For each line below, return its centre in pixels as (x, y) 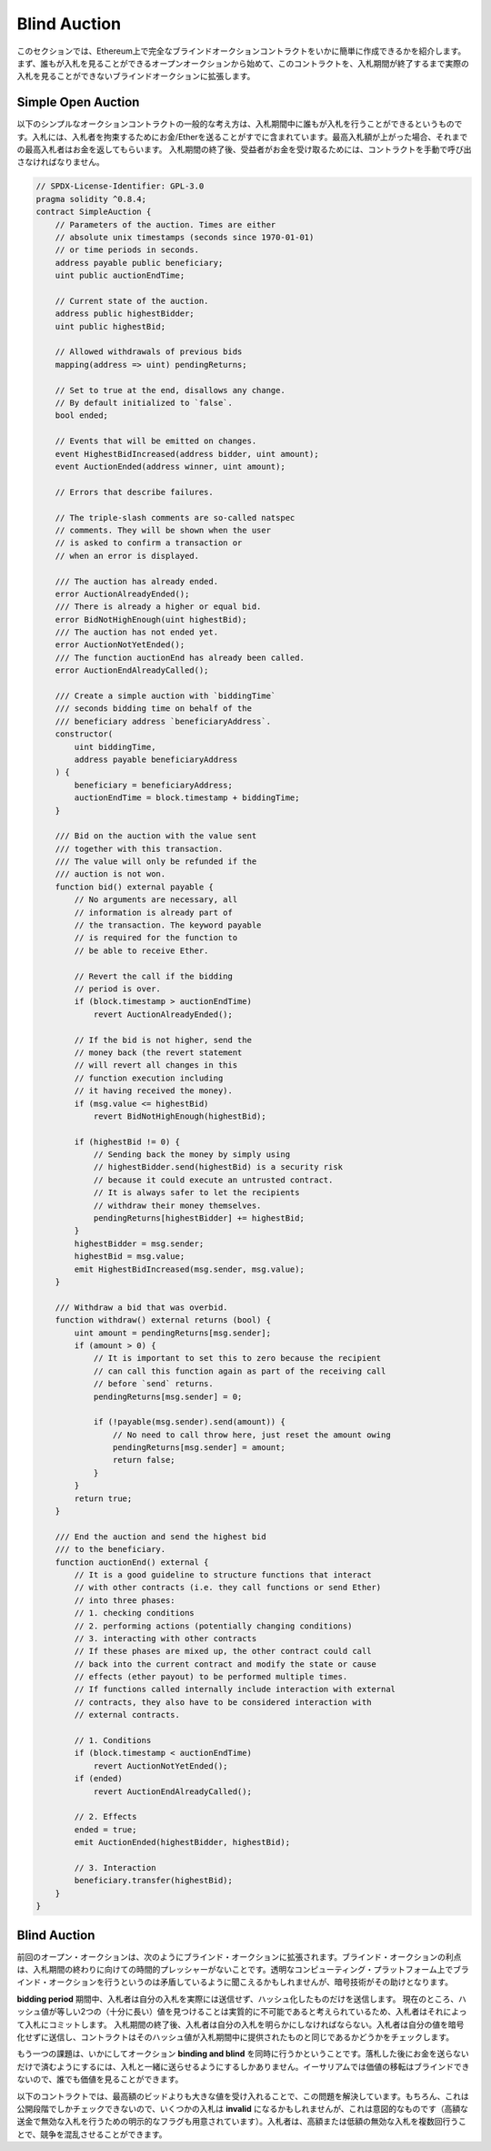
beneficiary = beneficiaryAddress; (154, 785)
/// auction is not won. (110, 874)
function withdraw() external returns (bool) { (163, 1320)
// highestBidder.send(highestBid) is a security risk (218, 1167)
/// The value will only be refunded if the (156, 862)
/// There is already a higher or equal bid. (158, 607)
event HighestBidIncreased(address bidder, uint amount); (187, 454)
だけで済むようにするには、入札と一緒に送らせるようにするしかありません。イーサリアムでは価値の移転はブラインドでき (243, 2066)
